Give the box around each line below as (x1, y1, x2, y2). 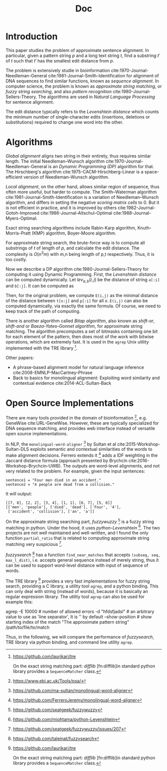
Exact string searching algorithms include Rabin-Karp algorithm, (5, 225, 137, 231)
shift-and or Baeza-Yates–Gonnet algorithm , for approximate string (5, 323, 143, 329)
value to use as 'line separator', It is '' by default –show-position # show (5, 614, 152, 620)
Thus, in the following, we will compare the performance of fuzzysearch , (5, 634, 154, 640)
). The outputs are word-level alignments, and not (58, 463, 160, 469)
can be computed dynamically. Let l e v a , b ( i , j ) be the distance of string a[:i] (5, 276, 160, 284)
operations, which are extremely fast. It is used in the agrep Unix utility (5, 339, 149, 345)
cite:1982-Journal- (117, 204, 156, 211)
